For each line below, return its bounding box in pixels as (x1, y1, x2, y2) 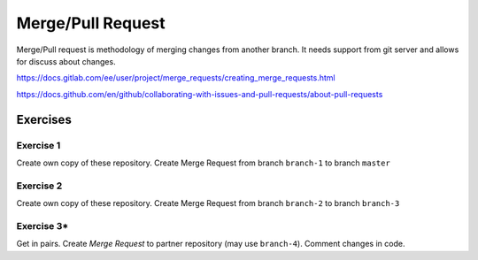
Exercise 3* (16, 219, 69, 232)
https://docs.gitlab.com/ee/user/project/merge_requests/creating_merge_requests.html (16, 73, 335, 83)
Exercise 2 (16, 180, 63, 192)
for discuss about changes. (16, 56, 116, 66)
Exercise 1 (16, 139, 61, 151)
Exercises (16, 111, 73, 127)
